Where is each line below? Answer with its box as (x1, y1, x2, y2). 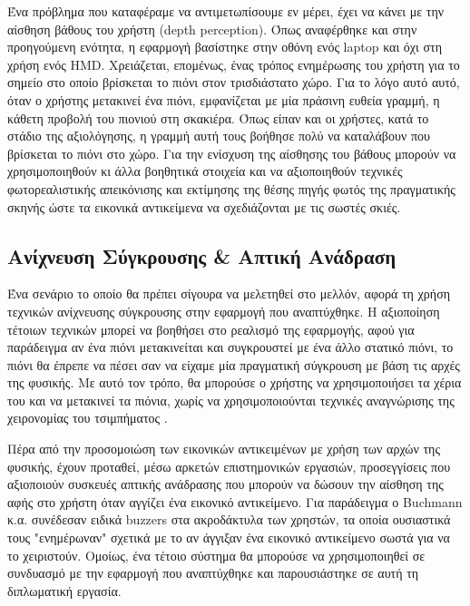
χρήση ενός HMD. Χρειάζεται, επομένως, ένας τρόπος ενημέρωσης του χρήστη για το (7, 54, 460, 73)
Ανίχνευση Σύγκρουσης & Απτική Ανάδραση (7, 241, 397, 269)
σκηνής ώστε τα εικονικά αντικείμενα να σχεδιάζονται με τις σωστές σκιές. (7, 197, 401, 216)
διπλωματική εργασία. (7, 581, 122, 600)
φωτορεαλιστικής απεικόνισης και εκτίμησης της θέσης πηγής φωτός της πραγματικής (7, 179, 455, 198)
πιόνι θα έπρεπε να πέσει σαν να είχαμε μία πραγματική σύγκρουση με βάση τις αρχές (7, 355, 460, 374)
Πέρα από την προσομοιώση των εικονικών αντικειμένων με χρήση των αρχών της (7, 439, 440, 458)
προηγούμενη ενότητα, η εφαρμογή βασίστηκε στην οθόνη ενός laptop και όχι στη (7, 37, 442, 56)
